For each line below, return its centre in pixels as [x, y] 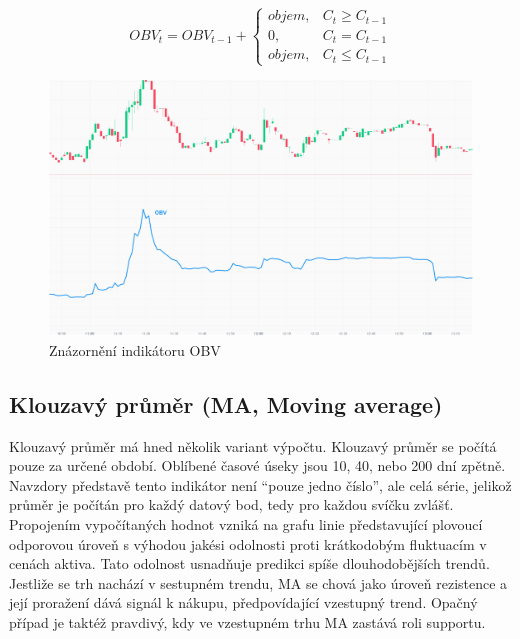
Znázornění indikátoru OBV [135, 349]
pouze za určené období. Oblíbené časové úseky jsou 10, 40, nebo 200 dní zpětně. [257, 465]
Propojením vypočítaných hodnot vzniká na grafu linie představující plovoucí [246, 524]
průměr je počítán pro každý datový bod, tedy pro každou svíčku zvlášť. [231, 504]
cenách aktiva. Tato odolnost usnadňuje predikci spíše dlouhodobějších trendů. [249, 563]
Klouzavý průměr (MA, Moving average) [226, 403]
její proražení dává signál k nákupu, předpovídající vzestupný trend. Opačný [243, 602]
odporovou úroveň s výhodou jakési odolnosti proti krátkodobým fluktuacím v [248, 543]
